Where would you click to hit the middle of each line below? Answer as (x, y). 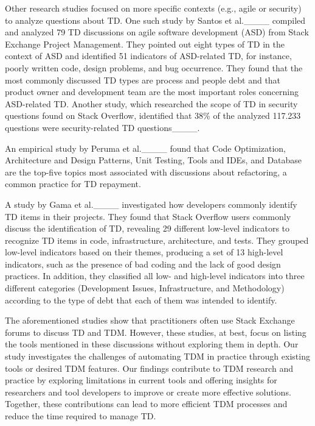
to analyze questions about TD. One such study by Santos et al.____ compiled (155, 20)
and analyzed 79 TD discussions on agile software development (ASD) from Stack (157, 32)
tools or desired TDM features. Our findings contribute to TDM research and (149, 368)
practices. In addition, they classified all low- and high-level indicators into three (155, 276)
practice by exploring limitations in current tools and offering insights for (141, 380)
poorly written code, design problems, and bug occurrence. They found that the (154, 67)
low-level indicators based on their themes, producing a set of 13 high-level (144, 252)
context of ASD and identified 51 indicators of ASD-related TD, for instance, (148, 56)
